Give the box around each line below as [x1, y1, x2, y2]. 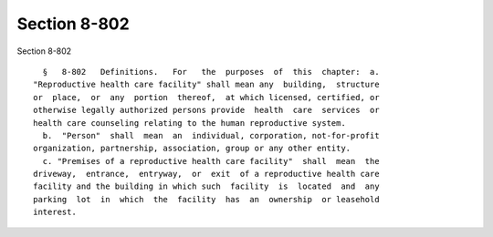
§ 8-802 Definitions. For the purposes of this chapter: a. [42, 67, 380, 77]
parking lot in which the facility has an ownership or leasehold [33, 194, 380, 204]
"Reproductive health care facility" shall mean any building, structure [33, 79, 380, 90]
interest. [33, 207, 77, 218]
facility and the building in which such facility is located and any [33, 181, 380, 191]
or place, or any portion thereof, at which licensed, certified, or [33, 92, 380, 102]
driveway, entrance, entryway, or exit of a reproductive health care [33, 169, 380, 180]
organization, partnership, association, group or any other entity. [33, 143, 351, 154]
